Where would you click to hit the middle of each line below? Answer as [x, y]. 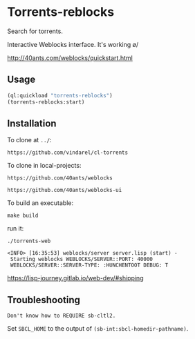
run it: [16, 229]
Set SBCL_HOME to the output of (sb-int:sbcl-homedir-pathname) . [98, 329]
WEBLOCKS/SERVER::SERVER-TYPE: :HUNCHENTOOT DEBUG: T [89, 265]
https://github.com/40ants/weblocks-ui [65, 191]
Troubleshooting [44, 300]
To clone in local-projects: [44, 166]
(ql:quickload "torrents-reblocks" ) [60, 95]
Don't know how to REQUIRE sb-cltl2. [62, 316]
